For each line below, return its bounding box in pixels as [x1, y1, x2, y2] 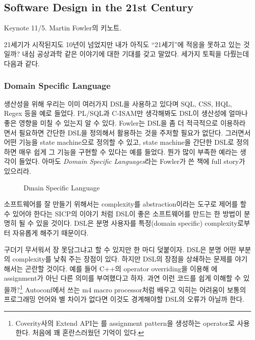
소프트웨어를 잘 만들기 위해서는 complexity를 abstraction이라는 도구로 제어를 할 [4, 199, 247, 209]
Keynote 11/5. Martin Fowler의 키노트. [4, 23, 122, 33]
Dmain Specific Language [24, 182, 100, 192]
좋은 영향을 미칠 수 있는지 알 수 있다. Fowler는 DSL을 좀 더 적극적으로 [4, 117, 218, 128]
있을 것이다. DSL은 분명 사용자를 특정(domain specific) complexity [36, 218, 238, 228]
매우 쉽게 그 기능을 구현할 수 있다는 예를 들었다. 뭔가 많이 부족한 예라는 [19, 146, 238, 157]
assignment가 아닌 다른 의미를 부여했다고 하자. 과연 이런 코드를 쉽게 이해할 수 [4, 273, 241, 283]
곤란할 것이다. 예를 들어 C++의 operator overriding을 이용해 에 [25, 263, 218, 273]
